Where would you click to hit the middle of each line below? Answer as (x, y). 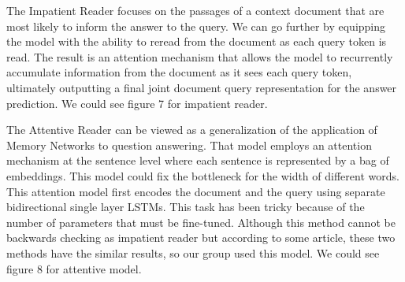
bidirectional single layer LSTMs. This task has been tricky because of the (186, 207)
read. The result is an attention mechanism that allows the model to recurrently (200, 56)
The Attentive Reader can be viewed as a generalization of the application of (192, 130)
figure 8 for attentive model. (74, 268)
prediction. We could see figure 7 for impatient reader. (137, 103)
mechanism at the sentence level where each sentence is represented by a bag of (198, 160)
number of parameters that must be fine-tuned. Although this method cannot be (201, 222)
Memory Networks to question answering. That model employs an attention (189, 145)
